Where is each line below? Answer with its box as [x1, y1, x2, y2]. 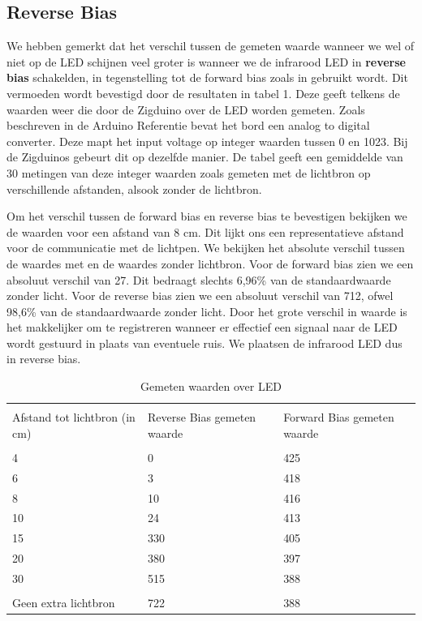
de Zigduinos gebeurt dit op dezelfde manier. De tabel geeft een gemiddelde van [6, 148, 403, 165]
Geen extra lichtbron [12, 594, 115, 611]
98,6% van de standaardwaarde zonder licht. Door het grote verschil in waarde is [6, 302, 407, 319]
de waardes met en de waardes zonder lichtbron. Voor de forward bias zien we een [6, 255, 414, 272]
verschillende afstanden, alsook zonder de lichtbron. [6, 180, 262, 197]
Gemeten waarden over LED [140, 378, 282, 395]
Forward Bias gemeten [283, 409, 394, 426]
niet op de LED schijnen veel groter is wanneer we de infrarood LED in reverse [6, 53, 406, 70]
